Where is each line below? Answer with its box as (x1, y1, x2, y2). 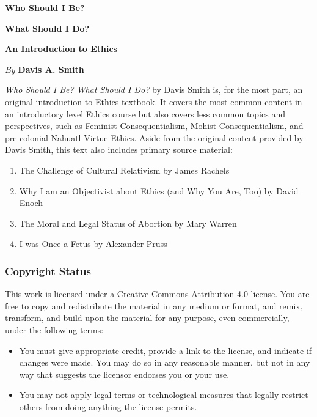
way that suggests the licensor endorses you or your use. (19, 367, 230, 380)
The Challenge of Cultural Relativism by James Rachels (19, 163, 230, 176)
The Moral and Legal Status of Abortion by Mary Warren (19, 216, 237, 229)
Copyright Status (5, 263, 91, 278)
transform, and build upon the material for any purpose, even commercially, (5, 311, 290, 324)
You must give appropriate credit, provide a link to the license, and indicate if (19, 344, 312, 356)
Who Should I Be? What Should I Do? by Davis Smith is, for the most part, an (5, 83, 303, 96)
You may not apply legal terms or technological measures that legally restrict (19, 388, 308, 401)
